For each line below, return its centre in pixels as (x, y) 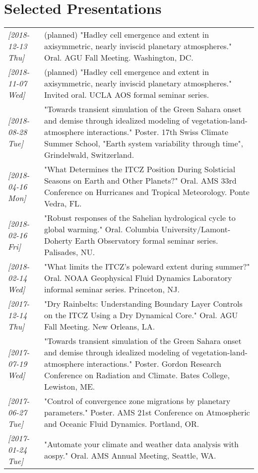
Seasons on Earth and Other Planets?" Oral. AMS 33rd (140, 181)
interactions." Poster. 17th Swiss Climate (158, 132)
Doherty (58, 241)
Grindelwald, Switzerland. (89, 155)
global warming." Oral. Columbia (101, 229)
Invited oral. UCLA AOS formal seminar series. (127, 95)
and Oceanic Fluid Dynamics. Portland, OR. (122, 424)
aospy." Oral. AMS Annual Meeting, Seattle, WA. (130, 455)
